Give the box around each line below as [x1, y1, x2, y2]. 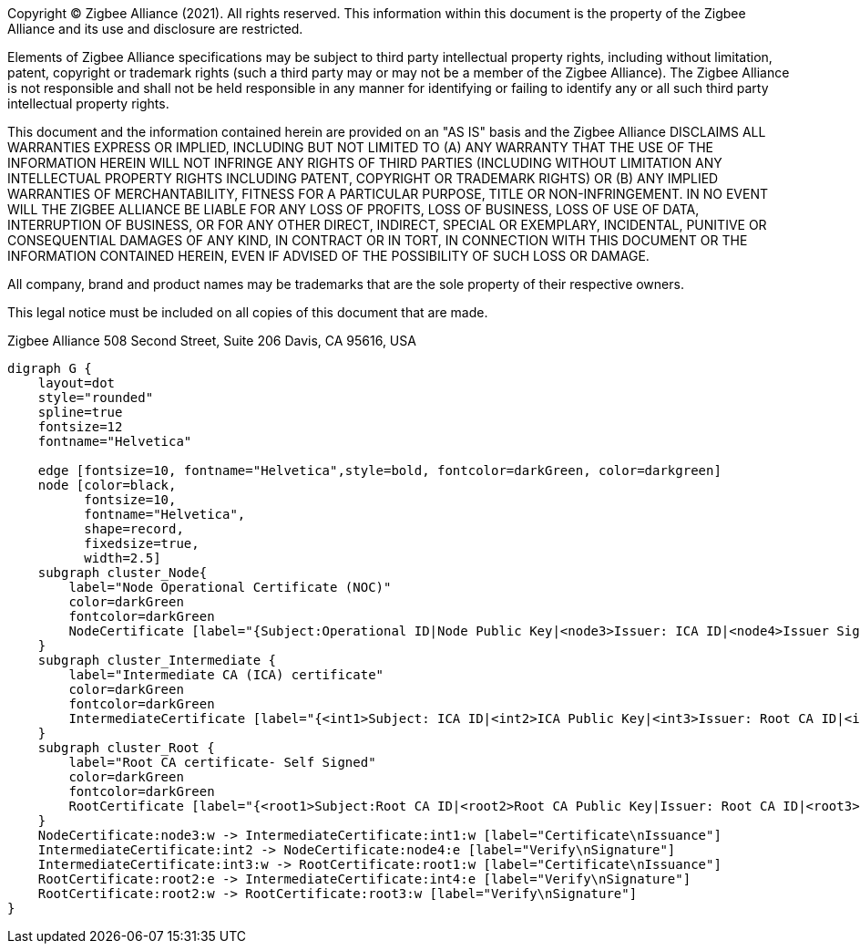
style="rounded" [37, 390, 154, 405]
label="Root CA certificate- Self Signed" [68, 755, 376, 770]
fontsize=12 [37, 419, 123, 434]
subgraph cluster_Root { [37, 740, 215, 755]
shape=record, [84, 522, 184, 536]
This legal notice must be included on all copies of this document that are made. [7, 305, 488, 320]
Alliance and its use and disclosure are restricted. [7, 21, 303, 36]
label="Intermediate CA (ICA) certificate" [68, 667, 384, 682]
